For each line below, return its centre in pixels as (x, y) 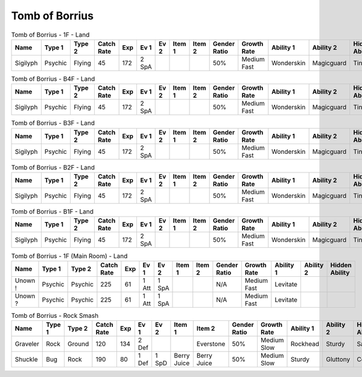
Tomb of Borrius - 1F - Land (50, 34)
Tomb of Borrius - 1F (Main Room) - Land (69, 256)
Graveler (27, 344)
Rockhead (305, 344)
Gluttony (338, 360)
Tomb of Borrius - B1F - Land (52, 212)
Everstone (211, 344)
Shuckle (27, 360)
